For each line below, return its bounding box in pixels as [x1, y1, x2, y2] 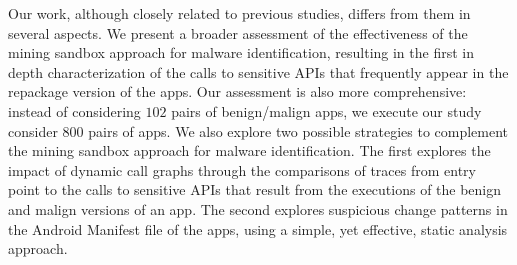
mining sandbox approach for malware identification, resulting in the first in [8, 42, 474, 63]
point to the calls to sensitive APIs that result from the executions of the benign [8, 179, 502, 200]
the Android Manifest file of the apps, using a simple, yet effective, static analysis [8, 218, 508, 239]
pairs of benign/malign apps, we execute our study [171, 100, 482, 121]
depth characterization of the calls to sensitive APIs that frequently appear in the [8, 61, 509, 82]
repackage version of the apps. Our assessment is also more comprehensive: [8, 81, 467, 102]
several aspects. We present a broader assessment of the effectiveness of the [8, 22, 468, 43]
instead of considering [8, 100, 141, 121]
